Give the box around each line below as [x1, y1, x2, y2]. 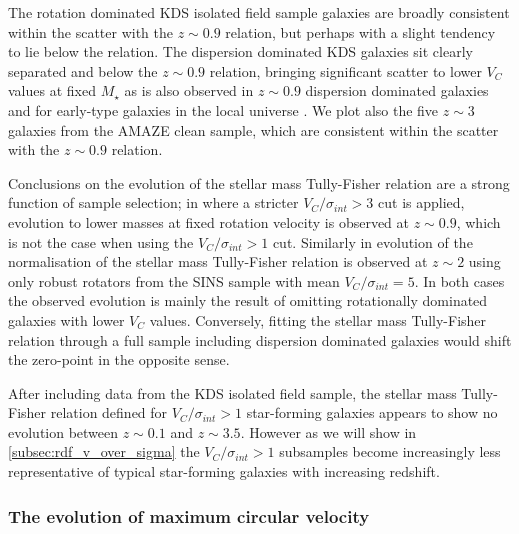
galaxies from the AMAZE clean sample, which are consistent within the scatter [8, 119, 499, 140]
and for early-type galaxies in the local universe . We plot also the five [8, 99, 439, 120]
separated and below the [8, 60, 158, 81]
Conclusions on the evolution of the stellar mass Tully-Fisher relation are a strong [8, 172, 510, 193]
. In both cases [414, 270, 505, 291]
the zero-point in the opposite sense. [8, 349, 230, 370]
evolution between [8, 421, 119, 442]
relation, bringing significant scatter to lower [209, 60, 482, 81]
